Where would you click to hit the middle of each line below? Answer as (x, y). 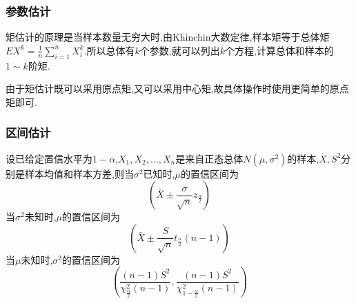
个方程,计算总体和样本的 (279, 50)
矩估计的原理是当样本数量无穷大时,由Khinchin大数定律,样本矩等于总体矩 (168, 37)
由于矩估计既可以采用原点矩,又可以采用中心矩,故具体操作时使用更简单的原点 (177, 88)
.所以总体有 (109, 50)
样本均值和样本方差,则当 (79, 173)
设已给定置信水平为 (49, 158)
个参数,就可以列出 (180, 50)
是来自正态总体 (209, 158)
